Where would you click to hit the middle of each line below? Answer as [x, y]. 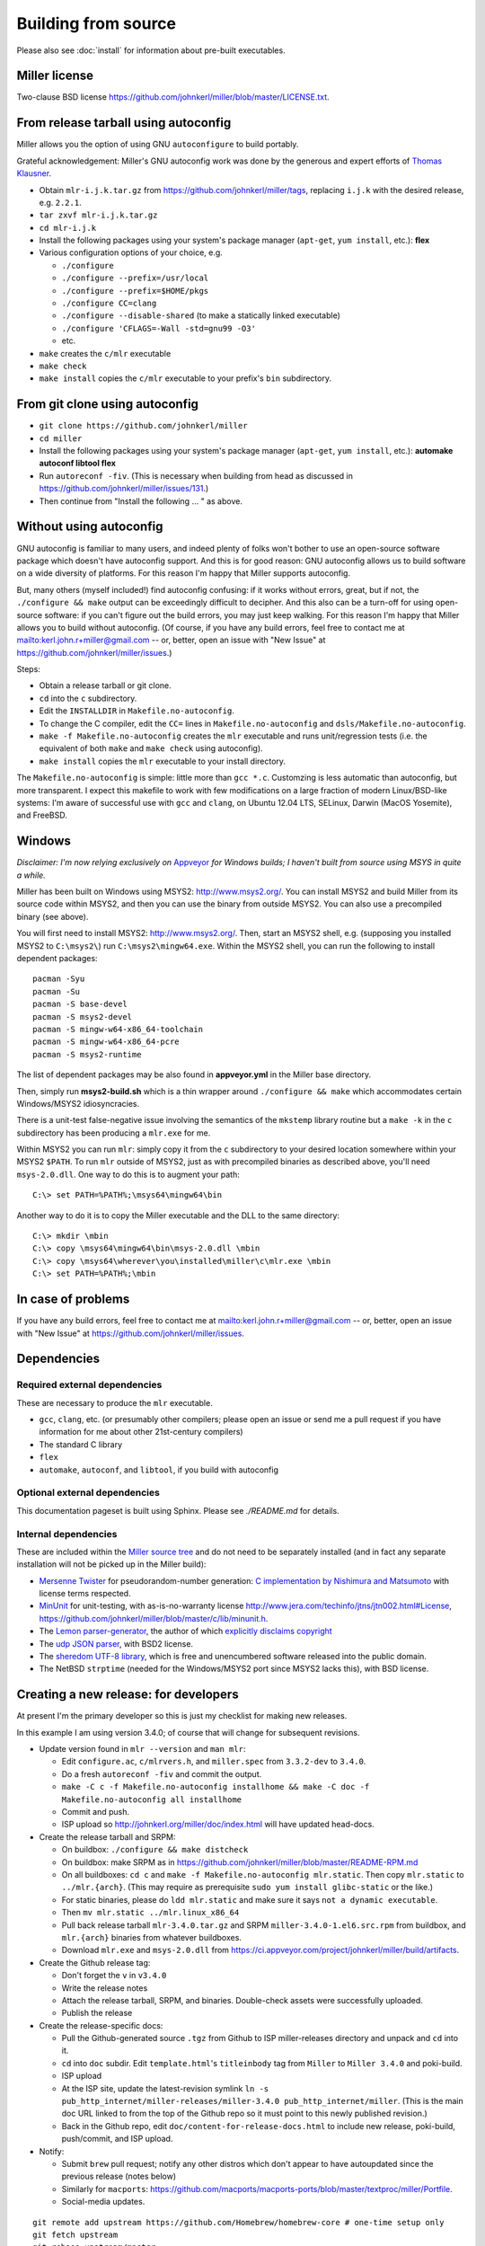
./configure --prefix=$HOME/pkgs [135, 291]
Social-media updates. [103, 2202]
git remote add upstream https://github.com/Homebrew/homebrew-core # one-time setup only [238, 2222]
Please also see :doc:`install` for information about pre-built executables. [151, 50]
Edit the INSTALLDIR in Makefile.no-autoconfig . [137, 711]
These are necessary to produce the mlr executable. [115, 1402]
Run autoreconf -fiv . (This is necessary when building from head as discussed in [196, 475]
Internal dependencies [67, 1534]
